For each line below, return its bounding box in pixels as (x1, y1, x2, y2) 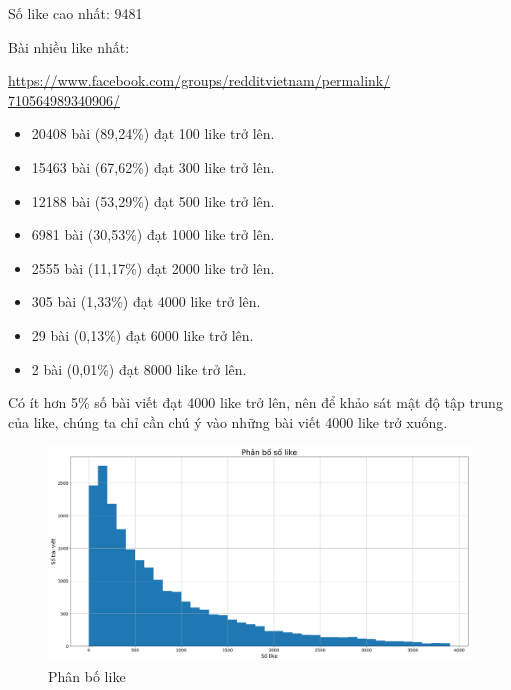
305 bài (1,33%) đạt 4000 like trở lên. (31, 291, 261, 312)
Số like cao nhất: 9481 (8, 3, 143, 23)
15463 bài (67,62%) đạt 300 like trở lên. (31, 156, 275, 177)
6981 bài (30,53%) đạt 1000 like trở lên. (31, 224, 275, 245)
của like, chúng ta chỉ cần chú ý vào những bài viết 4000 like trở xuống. (8, 411, 448, 432)
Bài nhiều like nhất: (8, 36, 130, 57)
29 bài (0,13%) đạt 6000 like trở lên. (31, 324, 254, 345)
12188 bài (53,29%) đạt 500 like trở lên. (31, 190, 275, 211)
